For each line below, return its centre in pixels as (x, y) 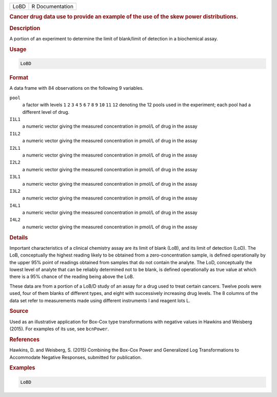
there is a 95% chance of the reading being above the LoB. (72, 276)
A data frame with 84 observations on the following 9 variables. (76, 88)
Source (19, 311)
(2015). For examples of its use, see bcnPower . (59, 329)
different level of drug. (46, 112)
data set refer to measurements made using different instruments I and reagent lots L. (100, 301)
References (25, 340)
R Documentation (53, 6)
